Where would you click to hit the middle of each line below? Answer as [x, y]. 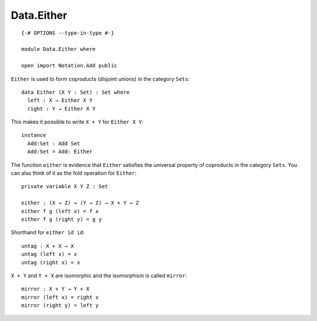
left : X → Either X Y [60, 100]
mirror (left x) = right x [60, 297]
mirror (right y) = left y [60, 305]
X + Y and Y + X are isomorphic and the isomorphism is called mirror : [99, 275]
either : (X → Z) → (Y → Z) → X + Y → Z [80, 203]
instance [34, 135]
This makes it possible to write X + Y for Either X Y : [77, 122]
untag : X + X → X [48, 246]
